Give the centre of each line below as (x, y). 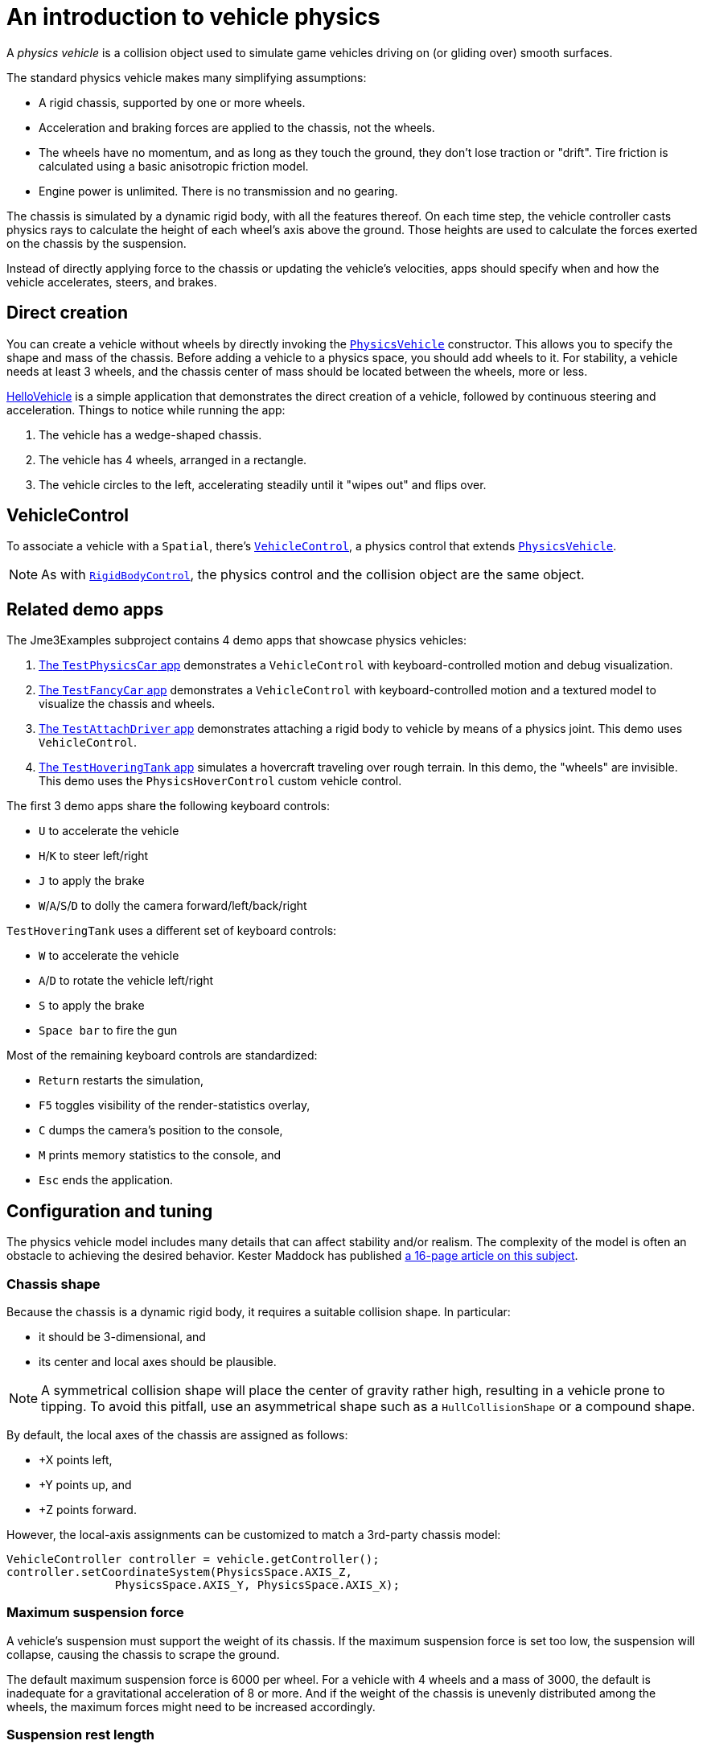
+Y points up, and (85, 1484)
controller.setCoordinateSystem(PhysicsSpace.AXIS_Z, (179, 1572)
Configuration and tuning (110, 1211)
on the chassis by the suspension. (97, 243)
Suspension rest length (80, 1735)
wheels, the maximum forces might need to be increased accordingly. (191, 1706)
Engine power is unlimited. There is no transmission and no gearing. (218, 191)
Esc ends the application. (106, 1180)
